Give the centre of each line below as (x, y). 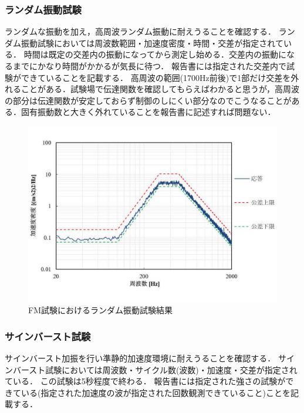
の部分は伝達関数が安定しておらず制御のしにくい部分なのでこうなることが (148, 100)
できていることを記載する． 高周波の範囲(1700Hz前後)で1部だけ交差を (156, 77)
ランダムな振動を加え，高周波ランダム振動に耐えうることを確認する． (140, 31)
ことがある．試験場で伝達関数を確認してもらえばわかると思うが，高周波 (160, 89)
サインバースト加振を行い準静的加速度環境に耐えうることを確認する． (140, 358)
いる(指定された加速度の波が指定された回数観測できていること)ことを (156, 392)
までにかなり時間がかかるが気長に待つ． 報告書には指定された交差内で (149, 66)
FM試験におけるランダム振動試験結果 (100, 310)
